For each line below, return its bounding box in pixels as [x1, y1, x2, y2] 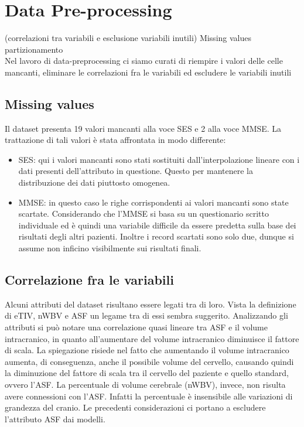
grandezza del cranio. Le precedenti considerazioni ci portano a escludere [5, 401, 266, 414]
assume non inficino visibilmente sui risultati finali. [18, 242, 201, 254]
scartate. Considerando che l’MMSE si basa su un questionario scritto [18, 207, 269, 220]
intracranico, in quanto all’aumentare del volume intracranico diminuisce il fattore [5, 332, 299, 344]
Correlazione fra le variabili [5, 271, 174, 289]
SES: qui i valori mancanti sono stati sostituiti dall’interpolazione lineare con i [18, 153, 300, 165]
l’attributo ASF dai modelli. [5, 412, 105, 425]
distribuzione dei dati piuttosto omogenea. [18, 176, 170, 189]
